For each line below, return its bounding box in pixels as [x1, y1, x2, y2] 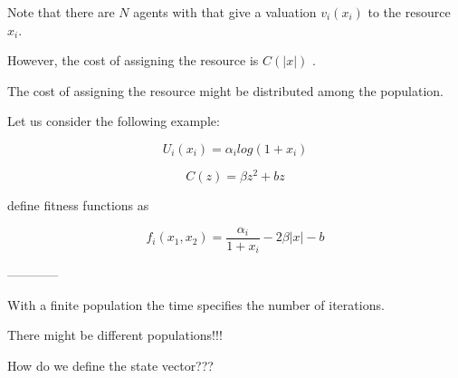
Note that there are [7, 3, 115, 21]
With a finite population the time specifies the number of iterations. [7, 295, 385, 314]
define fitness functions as [7, 196, 149, 215]
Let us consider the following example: [7, 111, 220, 131]
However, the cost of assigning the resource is [7, 51, 259, 70]
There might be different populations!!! [7, 325, 223, 344]
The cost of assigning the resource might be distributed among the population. [7, 81, 444, 100]
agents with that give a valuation [133, 3, 317, 21]
